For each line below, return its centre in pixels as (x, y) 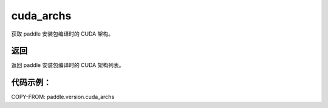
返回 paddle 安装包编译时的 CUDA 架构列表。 (68, 65)
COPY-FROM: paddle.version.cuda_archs (63, 97)
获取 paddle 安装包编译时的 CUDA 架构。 (62, 34)
